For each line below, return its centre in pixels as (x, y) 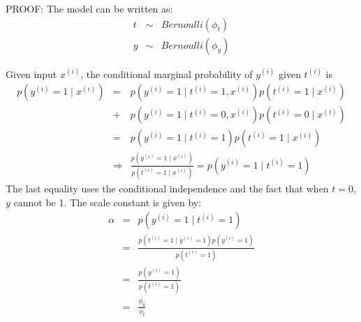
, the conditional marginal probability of (167, 74)
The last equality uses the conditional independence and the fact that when (167, 188)
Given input (31, 74)
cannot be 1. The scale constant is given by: (108, 202)
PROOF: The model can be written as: (89, 8)
